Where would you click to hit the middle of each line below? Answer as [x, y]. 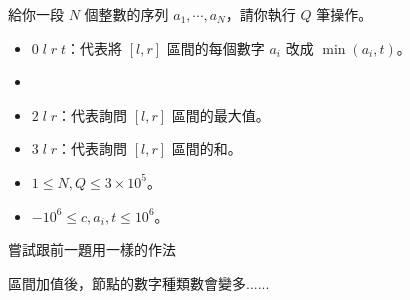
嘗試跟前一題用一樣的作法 [92, 249]
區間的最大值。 [220, 114]
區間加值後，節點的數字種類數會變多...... [139, 282]
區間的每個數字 [215, 47]
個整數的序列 [126, 14]
